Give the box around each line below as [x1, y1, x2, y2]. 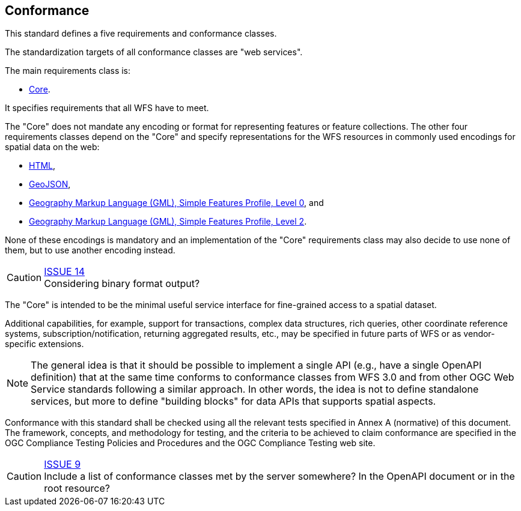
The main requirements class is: [5, 65, 131, 76]
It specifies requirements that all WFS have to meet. [5, 103, 209, 113]
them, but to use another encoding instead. [5, 245, 175, 256]
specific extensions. [5, 339, 84, 349]
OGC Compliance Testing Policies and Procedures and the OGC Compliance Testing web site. [5, 438, 376, 449]
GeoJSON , [29, 179, 71, 190]
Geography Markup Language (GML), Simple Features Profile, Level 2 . [29, 216, 307, 227]
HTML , [29, 160, 56, 171]
